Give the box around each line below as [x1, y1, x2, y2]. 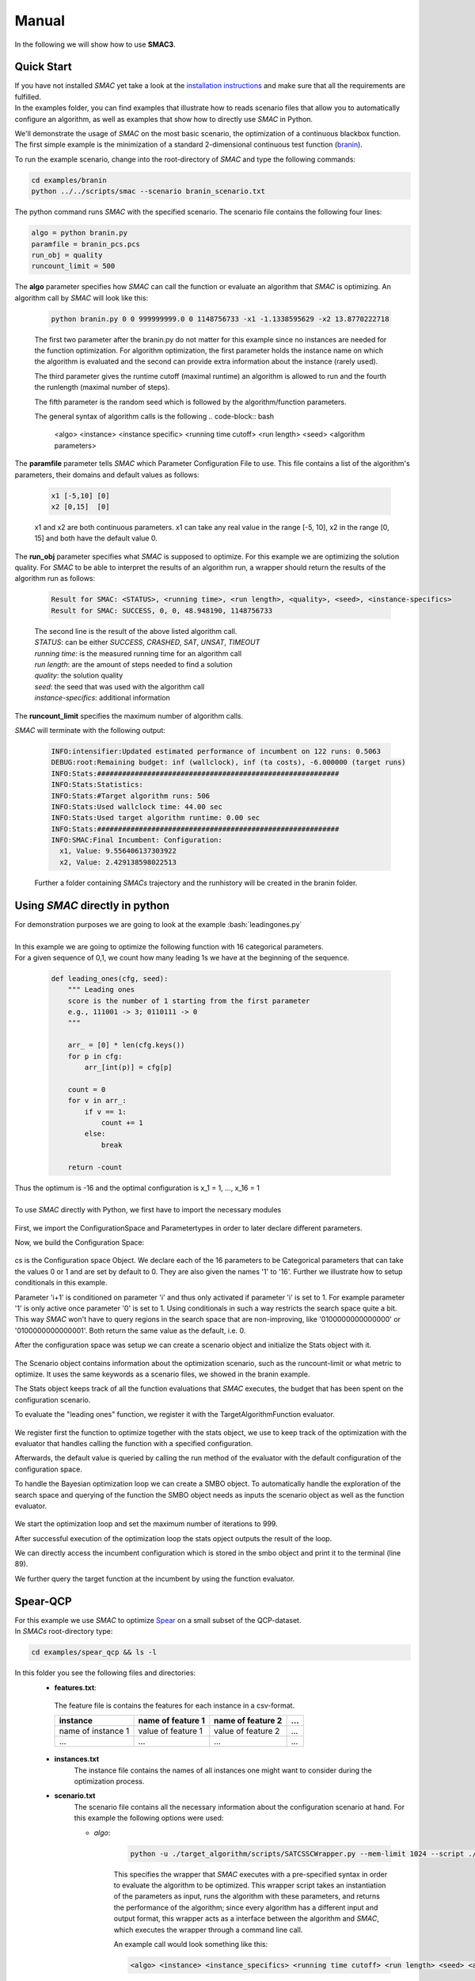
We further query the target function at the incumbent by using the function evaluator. [14, 1574, 295, 1583]
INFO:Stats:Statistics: [51, 781, 144, 789]
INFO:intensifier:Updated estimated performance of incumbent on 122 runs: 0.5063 [51, 746, 382, 756]
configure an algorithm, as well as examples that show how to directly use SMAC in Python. [14, 114, 313, 124]
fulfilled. [14, 92, 41, 101]
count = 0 [67, 1085, 106, 1094]
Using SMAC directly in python [14, 899, 170, 912]
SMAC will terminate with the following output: [14, 725, 165, 735]
